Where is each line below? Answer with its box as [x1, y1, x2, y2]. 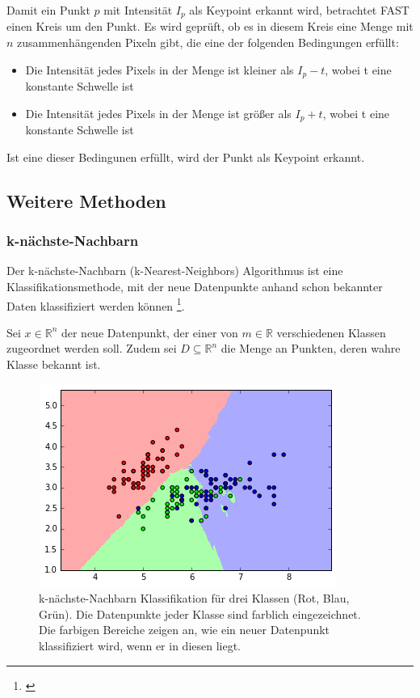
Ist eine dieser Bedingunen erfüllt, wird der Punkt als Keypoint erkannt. [6, 148, 365, 165]
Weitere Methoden [6, 188, 166, 213]
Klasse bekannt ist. [6, 355, 101, 372]
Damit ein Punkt [6, 2, 90, 18]
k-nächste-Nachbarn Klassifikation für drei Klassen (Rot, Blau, [39, 590, 350, 607]
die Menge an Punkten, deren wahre [220, 340, 401, 357]
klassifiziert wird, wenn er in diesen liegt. [39, 637, 241, 654]
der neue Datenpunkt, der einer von [61, 324, 238, 341]
